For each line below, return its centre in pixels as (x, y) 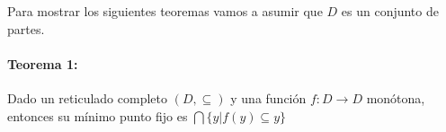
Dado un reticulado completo (87, 97)
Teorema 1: (43, 63)
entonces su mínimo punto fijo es (98, 115)
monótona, (396, 97)
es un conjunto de (390, 11)
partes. (26, 28)
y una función (268, 97)
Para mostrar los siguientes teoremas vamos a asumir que (165, 11)
